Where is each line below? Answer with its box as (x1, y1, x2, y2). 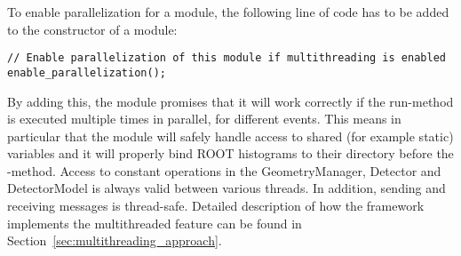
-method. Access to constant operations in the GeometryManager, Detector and (7, 161, 441, 180)
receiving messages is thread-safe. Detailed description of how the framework (7, 196, 425, 215)
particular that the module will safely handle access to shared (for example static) (7, 126, 454, 145)
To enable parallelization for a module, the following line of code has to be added (7, 3, 449, 20)
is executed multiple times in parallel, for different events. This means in (7, 109, 401, 128)
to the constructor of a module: (7, 20, 178, 38)
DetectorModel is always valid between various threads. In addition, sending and (7, 179, 446, 197)
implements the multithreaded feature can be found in (7, 213, 302, 232)
